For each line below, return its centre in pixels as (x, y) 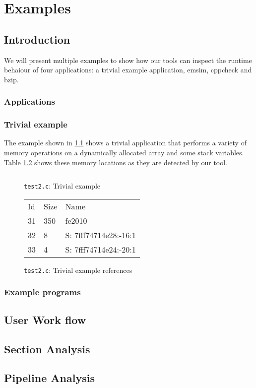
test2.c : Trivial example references (78, 270)
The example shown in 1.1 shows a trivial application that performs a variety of (125, 143)
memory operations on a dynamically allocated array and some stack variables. (124, 153)
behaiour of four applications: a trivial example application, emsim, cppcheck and (128, 70)
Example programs (42, 292)
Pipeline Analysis (49, 378)
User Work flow (45, 319)
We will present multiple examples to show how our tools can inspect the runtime (128, 60)
